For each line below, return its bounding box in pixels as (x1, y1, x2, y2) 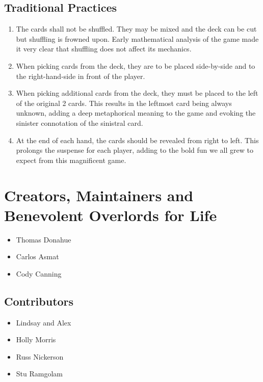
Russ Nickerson (16, 351, 64, 362)
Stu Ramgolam (16, 368, 63, 379)
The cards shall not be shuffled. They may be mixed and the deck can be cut (16, 23, 257, 34)
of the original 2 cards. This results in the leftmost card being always (16, 97, 232, 108)
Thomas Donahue (16, 234, 71, 244)
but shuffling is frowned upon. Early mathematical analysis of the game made (16, 33, 259, 44)
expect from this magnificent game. (16, 154, 126, 165)
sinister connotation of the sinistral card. (16, 117, 143, 128)
